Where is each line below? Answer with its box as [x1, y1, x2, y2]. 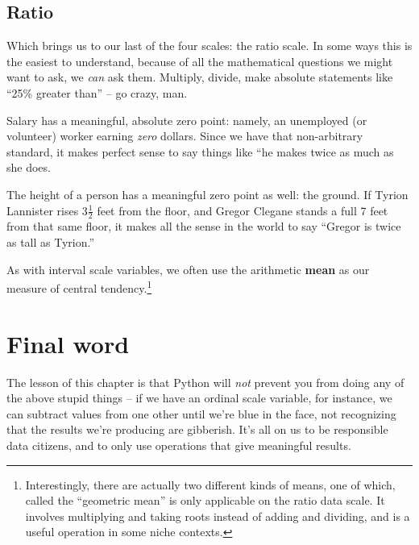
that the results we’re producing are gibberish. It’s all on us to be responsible [6, 421, 388, 438]
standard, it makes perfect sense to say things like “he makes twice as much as [6, 143, 394, 160]
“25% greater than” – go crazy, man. [6, 84, 188, 101]
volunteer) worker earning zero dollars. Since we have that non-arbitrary [6, 127, 363, 144]
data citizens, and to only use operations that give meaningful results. [6, 436, 351, 453]
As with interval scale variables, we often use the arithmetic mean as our [6, 260, 370, 277]
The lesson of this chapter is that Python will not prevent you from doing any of [6, 373, 404, 390]
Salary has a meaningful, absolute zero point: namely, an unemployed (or [6, 111, 367, 128]
